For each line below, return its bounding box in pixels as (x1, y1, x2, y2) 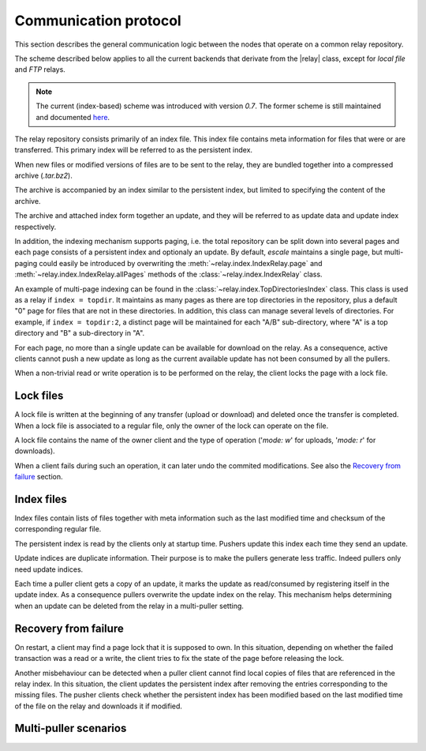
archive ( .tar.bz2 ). (14, 171, 73, 181)
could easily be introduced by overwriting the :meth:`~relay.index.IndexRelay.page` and (39, 258, 323, 268)
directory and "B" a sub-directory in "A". (14, 329, 145, 338)
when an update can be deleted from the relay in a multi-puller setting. (14, 601, 245, 610)
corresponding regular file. (14, 524, 102, 534)
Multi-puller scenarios (14, 722, 127, 735)
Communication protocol (14, 12, 181, 29)
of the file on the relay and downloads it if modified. (14, 701, 183, 711)
